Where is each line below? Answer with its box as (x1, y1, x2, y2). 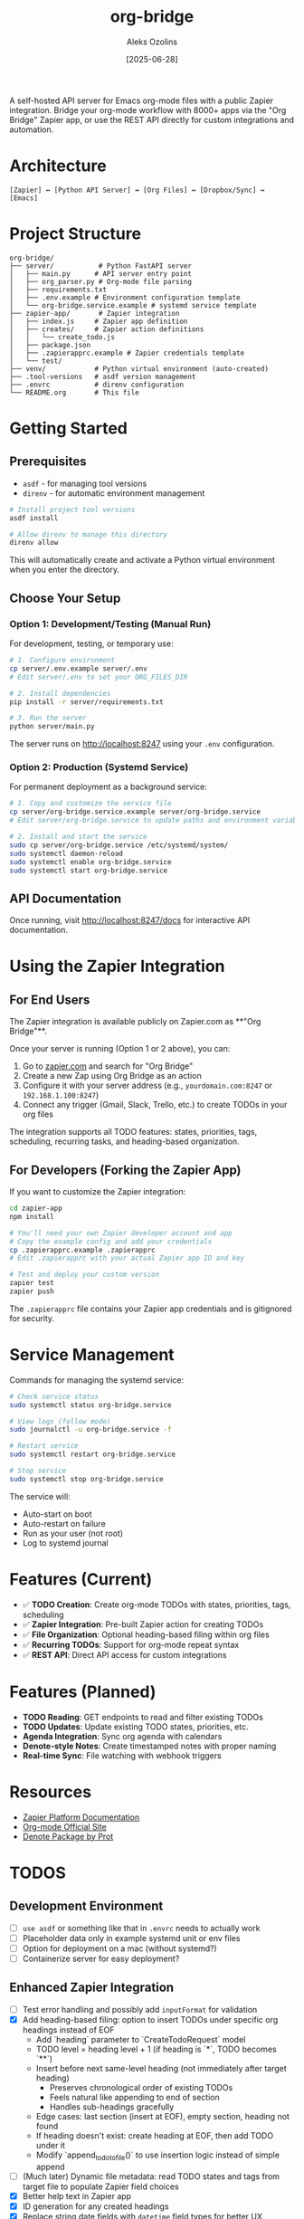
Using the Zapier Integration (9, 957, 225, 976)
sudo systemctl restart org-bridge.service (9, 1450, 176, 1459)
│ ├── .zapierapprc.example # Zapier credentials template (9, 348, 245, 357)
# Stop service (9, 1466, 67, 1476)
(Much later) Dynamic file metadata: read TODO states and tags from (22, 2170, 280, 2182)
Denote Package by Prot (22, 1831, 114, 1842)
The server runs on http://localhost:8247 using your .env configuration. (9, 738, 275, 749)
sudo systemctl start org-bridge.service (9, 866, 168, 875)
